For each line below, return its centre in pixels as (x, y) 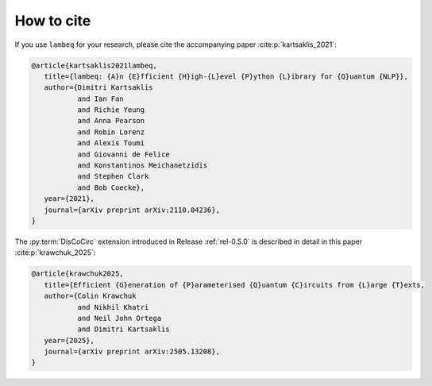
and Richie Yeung (111, 110)
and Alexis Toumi (111, 143)
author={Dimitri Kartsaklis (99, 88)
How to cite (53, 21)
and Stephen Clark (113, 176)
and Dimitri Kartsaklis (123, 329)
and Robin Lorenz (111, 132)
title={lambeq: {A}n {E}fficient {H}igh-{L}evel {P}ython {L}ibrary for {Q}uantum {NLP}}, (226, 76)
